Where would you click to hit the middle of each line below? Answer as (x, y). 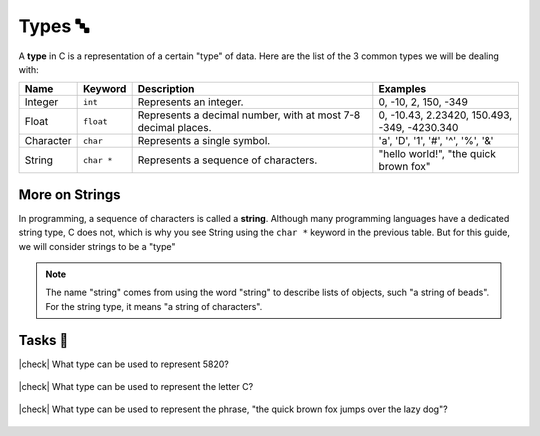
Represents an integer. (190, 102)
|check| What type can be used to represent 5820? (124, 364)
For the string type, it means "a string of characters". (154, 306)
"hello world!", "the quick (437, 154)
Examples (402, 89)
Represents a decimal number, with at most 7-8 (249, 115)
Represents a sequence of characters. (227, 160)
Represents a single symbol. (204, 141)
